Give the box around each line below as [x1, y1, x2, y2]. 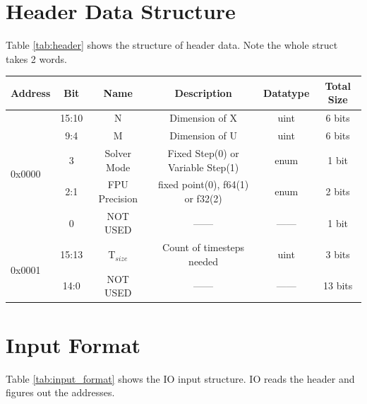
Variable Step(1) [167, 159, 239, 174]
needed [188, 253, 219, 268]
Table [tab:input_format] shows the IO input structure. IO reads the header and [6, 371, 355, 386]
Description [174, 85, 232, 100]
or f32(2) [184, 190, 222, 205]
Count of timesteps [162, 240, 245, 255]
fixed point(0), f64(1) [157, 177, 249, 192]
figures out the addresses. [6, 385, 115, 400]
